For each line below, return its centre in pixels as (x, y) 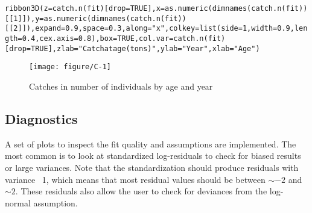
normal (18, 202)
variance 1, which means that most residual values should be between (135, 179)
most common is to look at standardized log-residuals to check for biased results (153, 156)
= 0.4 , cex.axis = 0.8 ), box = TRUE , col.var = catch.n (111, 38)
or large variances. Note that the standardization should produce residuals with (152, 167)
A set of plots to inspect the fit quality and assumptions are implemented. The (151, 144)
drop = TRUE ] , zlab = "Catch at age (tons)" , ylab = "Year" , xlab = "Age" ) (135, 48)
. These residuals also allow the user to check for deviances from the (141, 191)
